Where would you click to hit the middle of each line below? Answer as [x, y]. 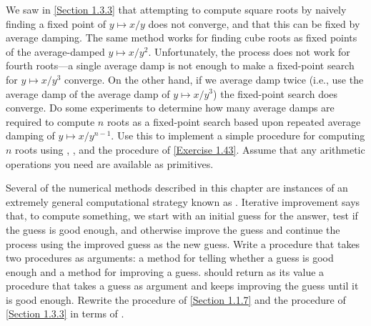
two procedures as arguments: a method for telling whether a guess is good [170, 258]
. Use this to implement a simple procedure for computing [238, 135]
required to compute [50, 121]
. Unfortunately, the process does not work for [249, 51]
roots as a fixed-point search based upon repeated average [234, 121]
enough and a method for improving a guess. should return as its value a [165, 271]
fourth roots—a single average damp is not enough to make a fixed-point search [180, 65]
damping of [30, 135]
